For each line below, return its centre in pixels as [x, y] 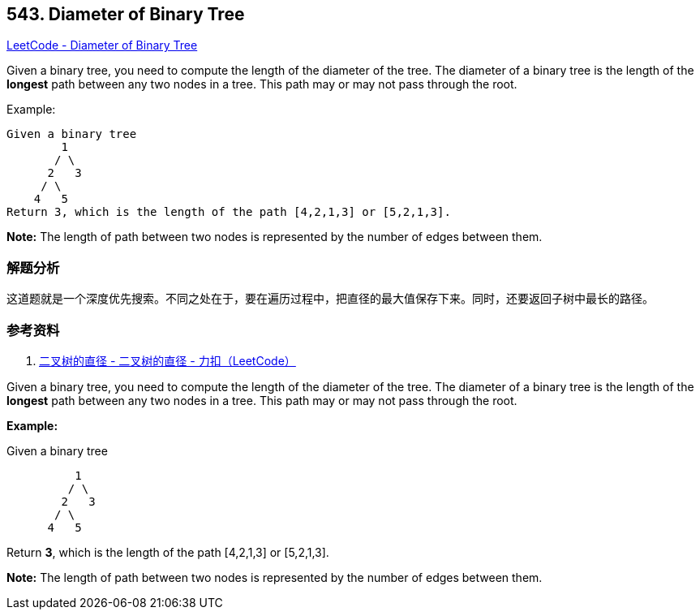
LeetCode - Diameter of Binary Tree [102, 45]
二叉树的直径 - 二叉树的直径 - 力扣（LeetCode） [167, 360]
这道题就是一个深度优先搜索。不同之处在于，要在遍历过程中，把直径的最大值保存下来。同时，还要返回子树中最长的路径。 [330, 299]
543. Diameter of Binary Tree [126, 14]
